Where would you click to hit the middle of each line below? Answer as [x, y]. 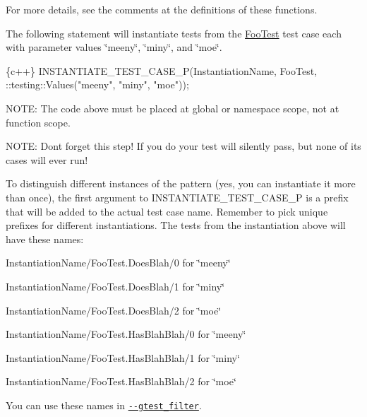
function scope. [38, 122]
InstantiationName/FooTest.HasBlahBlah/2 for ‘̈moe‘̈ [121, 381]
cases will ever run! [47, 159]
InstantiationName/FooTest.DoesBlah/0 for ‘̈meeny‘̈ [118, 263]
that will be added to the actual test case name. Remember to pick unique [167, 211]
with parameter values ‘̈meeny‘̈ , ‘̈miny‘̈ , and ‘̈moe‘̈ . [114, 47]
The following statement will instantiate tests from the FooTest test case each [174, 33]
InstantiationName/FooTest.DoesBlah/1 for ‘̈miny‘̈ [115, 286]
